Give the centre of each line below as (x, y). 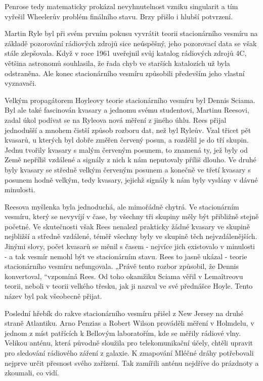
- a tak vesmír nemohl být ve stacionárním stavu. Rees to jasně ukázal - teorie (126, 256)
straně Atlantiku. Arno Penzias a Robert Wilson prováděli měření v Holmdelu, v (129, 323)
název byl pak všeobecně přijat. (53, 296)
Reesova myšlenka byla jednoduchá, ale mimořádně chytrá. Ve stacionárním (122, 206)
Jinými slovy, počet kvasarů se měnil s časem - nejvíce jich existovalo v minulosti (130, 246)
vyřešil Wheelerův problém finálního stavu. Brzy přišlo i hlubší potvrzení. (119, 16)
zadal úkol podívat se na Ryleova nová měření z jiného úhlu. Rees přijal (116, 119)
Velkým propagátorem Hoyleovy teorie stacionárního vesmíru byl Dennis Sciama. (130, 100)
